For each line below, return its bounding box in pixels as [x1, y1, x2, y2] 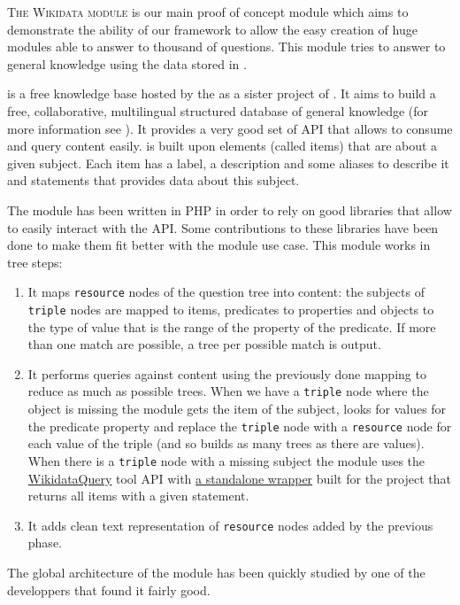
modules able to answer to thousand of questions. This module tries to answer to [7, 37, 446, 56]
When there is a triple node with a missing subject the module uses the [27, 451, 425, 469]
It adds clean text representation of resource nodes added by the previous [27, 516, 433, 534]
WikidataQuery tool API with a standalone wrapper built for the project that [27, 469, 451, 487]
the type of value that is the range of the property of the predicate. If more [27, 317, 436, 336]
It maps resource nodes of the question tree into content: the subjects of [27, 283, 425, 301]
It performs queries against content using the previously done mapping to [27, 364, 426, 383]
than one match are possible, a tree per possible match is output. [27, 335, 381, 353]
